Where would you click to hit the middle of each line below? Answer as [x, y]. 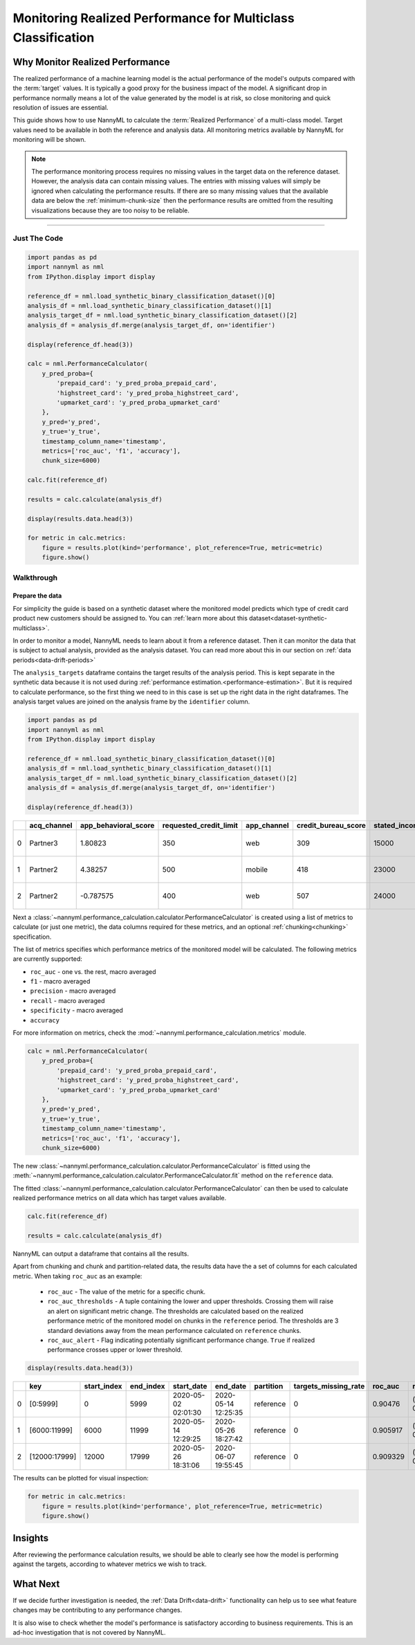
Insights [31, 1538]
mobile [257, 870]
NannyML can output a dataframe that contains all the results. [101, 1253]
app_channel [268, 825]
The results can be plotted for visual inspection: [81, 1478]
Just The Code [38, 239]
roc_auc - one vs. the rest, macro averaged [93, 971]
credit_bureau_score [331, 825]
